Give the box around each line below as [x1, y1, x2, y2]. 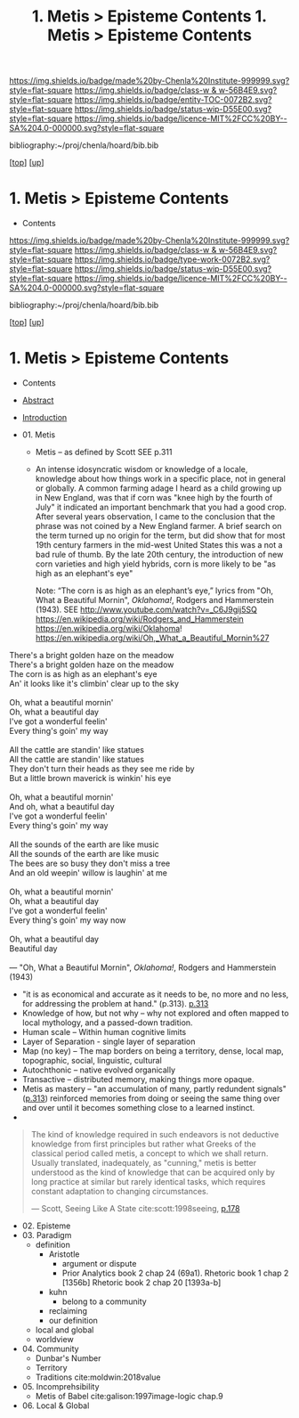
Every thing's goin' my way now [9, 915, 126, 925]
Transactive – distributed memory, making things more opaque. [21, 1074, 255, 1085]
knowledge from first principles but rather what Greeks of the [30, 1138, 256, 1150]
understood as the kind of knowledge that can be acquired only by [30, 1167, 276, 1178]
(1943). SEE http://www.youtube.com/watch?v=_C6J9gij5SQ [35, 604, 258, 615]
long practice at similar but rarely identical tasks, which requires [30, 1177, 266, 1187]
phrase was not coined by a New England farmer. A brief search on [35, 521, 282, 532]
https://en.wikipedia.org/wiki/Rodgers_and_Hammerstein [35, 614, 245, 624]
